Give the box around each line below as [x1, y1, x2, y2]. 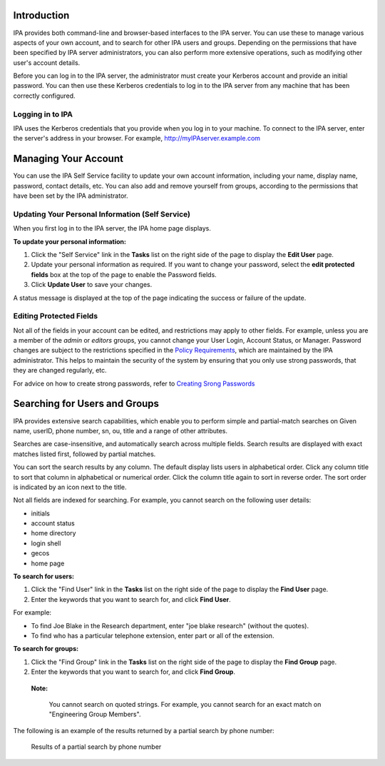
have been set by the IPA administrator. [13, 191, 128, 200]
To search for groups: [13, 645, 78, 653]
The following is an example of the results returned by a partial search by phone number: [13, 726, 274, 735]
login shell [31, 539, 61, 548]
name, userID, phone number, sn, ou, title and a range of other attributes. [13, 426, 228, 435]
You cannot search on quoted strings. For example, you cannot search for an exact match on [48, 700, 322, 708]
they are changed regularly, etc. [13, 366, 107, 375]
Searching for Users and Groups [13, 398, 160, 410]
